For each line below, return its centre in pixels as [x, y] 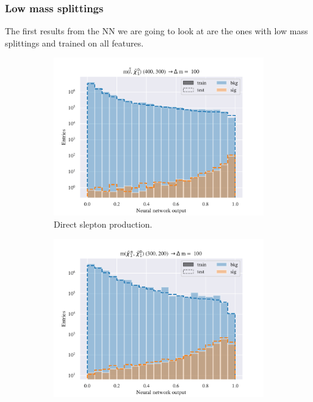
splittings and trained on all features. [74, 43]
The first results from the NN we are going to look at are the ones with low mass [156, 31]
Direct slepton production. [103, 224]
